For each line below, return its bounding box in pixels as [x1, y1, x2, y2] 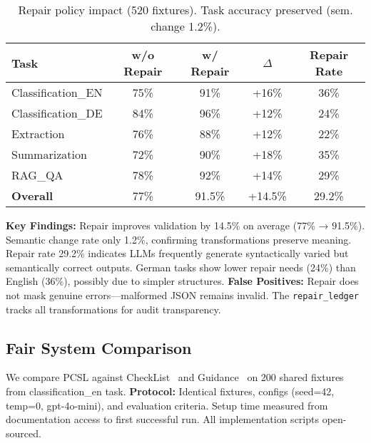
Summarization [11, 146, 87, 162]
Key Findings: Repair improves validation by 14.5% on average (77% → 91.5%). [6, 218, 365, 232]
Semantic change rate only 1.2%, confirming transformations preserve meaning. [6, 231, 352, 246]
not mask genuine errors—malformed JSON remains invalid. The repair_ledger [6, 287, 360, 302]
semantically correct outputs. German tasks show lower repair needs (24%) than [6, 259, 356, 274]
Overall [11, 187, 54, 204]
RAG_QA [11, 167, 63, 183]
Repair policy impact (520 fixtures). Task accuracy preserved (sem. [18, 1, 353, 18]
